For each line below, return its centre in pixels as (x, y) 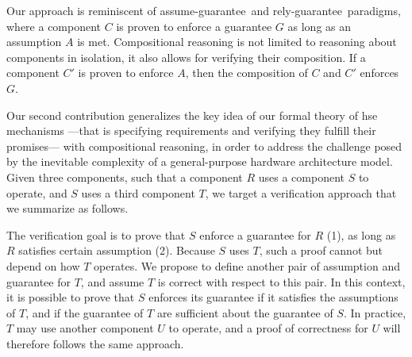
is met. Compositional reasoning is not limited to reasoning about (237, 42)
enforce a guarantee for (255, 234)
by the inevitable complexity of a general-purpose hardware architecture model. (200, 161)
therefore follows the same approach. (95, 343)
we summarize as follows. (67, 208)
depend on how (43, 265)
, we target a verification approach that (301, 192)
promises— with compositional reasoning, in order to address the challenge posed (204, 146)
